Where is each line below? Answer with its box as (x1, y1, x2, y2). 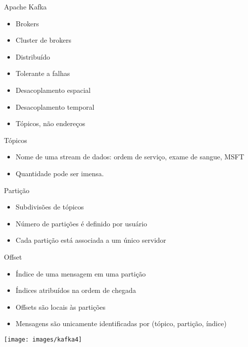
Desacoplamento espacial (15, 84, 91, 95)
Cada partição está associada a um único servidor (15, 235, 166, 245)
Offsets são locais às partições (15, 301, 106, 312)
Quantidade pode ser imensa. (15, 168, 104, 178)
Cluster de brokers (15, 35, 72, 45)
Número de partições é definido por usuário (15, 218, 147, 228)
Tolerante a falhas (15, 68, 70, 78)
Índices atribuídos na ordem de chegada (15, 285, 136, 295)
